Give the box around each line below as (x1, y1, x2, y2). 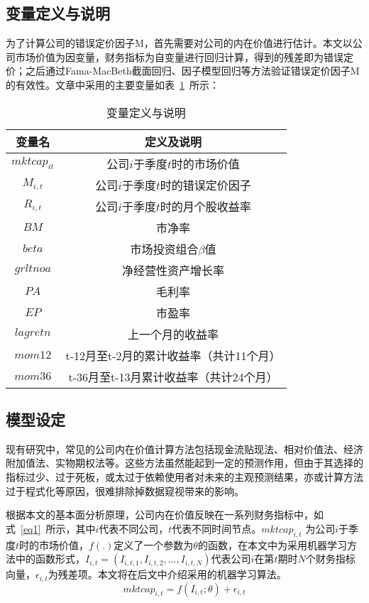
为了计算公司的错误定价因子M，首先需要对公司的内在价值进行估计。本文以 (6, 36, 353, 50)
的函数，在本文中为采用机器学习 (197, 537, 347, 552)
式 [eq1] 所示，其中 (6, 521, 96, 536)
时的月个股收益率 (160, 197, 251, 214)
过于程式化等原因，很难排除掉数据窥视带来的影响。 (6, 483, 244, 498)
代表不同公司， (99, 521, 169, 536)
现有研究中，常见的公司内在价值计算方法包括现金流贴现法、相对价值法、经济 (6, 441, 363, 456)
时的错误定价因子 (160, 176, 251, 193)
